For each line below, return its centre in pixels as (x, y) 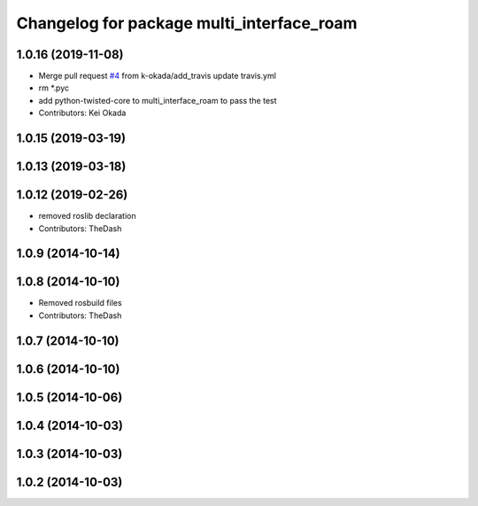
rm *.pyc (54, 88)
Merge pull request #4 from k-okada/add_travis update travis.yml (157, 76)
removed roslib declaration (87, 216)
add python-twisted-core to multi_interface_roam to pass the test (158, 100)
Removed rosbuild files (81, 303)
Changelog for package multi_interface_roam (187, 23)
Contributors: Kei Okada (82, 113)
